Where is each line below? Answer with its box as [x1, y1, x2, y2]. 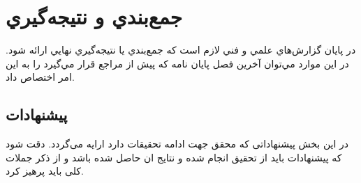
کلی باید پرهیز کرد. [6, 164, 84, 178]
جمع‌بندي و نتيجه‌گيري [6, 2, 183, 31]
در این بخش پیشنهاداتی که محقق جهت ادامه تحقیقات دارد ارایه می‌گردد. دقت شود [6, 136, 349, 151]
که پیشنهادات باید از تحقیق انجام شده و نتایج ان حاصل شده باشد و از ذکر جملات [6, 150, 342, 164]
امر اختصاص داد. [6, 70, 75, 84]
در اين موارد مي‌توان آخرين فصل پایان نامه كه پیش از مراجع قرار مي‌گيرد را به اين [6, 56, 349, 70]
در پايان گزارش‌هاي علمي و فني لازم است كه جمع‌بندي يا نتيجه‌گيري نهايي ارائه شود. [6, 42, 356, 57]
